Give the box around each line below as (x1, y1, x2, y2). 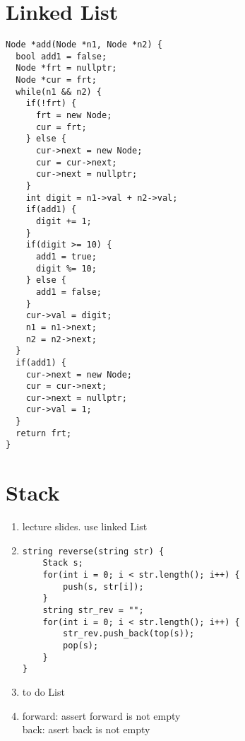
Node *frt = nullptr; (16, 63, 117, 74)
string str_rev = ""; (42, 605, 144, 616)
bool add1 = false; (16, 51, 107, 62)
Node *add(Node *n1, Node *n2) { (6, 40, 162, 50)
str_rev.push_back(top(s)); (63, 629, 195, 639)
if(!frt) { (25, 98, 77, 109)
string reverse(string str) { (22, 546, 165, 556)
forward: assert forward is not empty (22, 708, 181, 723)
